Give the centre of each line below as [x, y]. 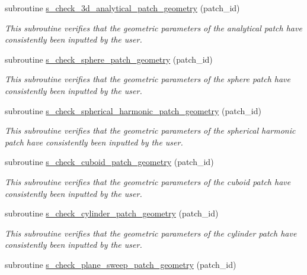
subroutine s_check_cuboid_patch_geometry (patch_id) [109, 162]
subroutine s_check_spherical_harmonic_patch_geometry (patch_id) [133, 110]
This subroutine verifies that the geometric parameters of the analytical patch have [153, 27]
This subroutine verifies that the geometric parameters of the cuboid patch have [148, 181]
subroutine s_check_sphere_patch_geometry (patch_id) [109, 59]
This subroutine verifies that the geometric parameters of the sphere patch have [148, 79]
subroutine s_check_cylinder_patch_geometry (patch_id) [112, 213]
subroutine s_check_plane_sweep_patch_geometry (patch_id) [121, 264]
